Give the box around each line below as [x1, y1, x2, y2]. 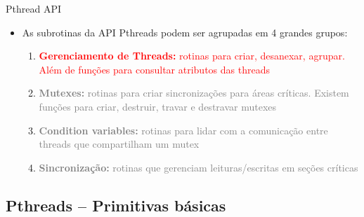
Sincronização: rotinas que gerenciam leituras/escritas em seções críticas [39, 160, 358, 174]
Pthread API [6, 1, 62, 15]
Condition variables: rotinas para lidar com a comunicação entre [39, 122, 328, 137]
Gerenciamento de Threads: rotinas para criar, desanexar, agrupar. [39, 48, 345, 63]
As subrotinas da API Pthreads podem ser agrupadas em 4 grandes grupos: [22, 24, 348, 39]
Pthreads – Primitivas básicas [6, 194, 226, 216]
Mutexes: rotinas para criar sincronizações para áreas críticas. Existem [39, 85, 349, 100]
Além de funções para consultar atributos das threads [39, 62, 270, 76]
